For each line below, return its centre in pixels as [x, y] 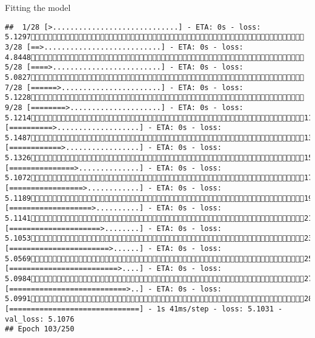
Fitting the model [38, 7]
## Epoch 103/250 [40, 329]
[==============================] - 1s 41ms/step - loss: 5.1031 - [144, 309]
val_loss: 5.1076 [40, 319]
